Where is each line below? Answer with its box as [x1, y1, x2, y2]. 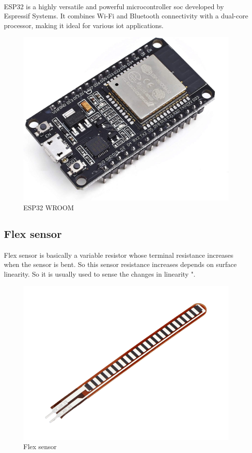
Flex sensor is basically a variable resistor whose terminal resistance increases [4, 250, 234, 260]
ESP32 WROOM [23, 202, 74, 212]
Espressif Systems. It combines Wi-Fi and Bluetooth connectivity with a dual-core [4, 11, 248, 21]
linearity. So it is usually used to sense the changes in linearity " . [4, 269, 196, 279]
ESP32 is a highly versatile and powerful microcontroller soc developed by [4, 1, 224, 11]
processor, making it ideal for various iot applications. [4, 20, 164, 30]
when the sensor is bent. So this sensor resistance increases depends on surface [4, 259, 237, 269]
